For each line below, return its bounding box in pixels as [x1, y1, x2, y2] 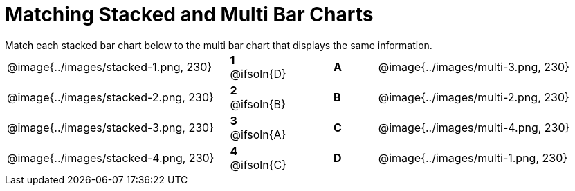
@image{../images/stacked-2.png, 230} [7, 90, 214, 104]
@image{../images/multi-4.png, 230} [378, 120, 570, 134]
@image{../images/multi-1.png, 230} [378, 150, 568, 165]
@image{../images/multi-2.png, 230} [378, 90, 569, 104]
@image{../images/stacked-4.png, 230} [7, 150, 215, 165]
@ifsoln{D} [230, 66, 286, 81]
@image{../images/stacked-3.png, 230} [7, 120, 214, 134]
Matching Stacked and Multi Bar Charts [5, 3, 374, 26]
